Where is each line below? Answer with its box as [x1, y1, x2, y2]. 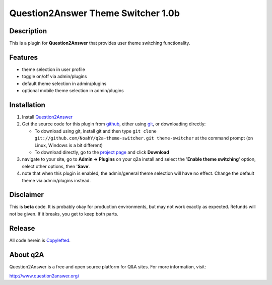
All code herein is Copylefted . [9, 237, 71, 243]
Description [9, 27, 47, 35]
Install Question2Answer [22, 114, 73, 120]
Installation [9, 101, 45, 109]
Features [9, 53, 38, 61]
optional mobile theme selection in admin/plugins [22, 88, 124, 94]
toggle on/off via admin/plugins [22, 74, 87, 80]
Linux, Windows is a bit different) [34, 142, 103, 148]
